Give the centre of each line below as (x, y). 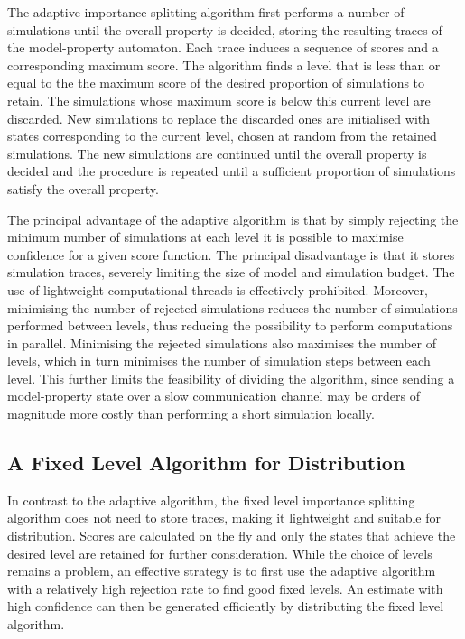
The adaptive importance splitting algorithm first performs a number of (206, 12)
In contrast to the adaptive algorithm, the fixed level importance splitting (211, 500)
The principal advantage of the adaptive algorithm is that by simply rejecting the (233, 219)
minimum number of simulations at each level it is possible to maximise (205, 237)
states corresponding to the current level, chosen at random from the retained (222, 136)
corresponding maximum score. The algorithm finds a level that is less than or (224, 65)
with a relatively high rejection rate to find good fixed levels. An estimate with (225, 588)
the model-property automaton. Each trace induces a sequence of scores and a (223, 47)
